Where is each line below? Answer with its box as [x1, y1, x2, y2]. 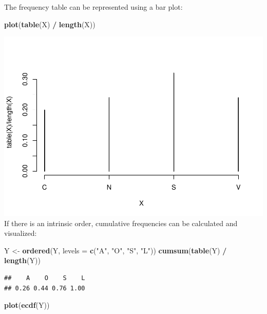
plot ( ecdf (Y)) [4, 300, 50, 310]
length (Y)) [4, 255, 41, 266]
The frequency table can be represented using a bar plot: [4, 2, 183, 12]
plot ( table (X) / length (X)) [4, 19, 96, 29]
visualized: [4, 228, 37, 238]
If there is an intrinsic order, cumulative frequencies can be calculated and [4, 217, 238, 228]
